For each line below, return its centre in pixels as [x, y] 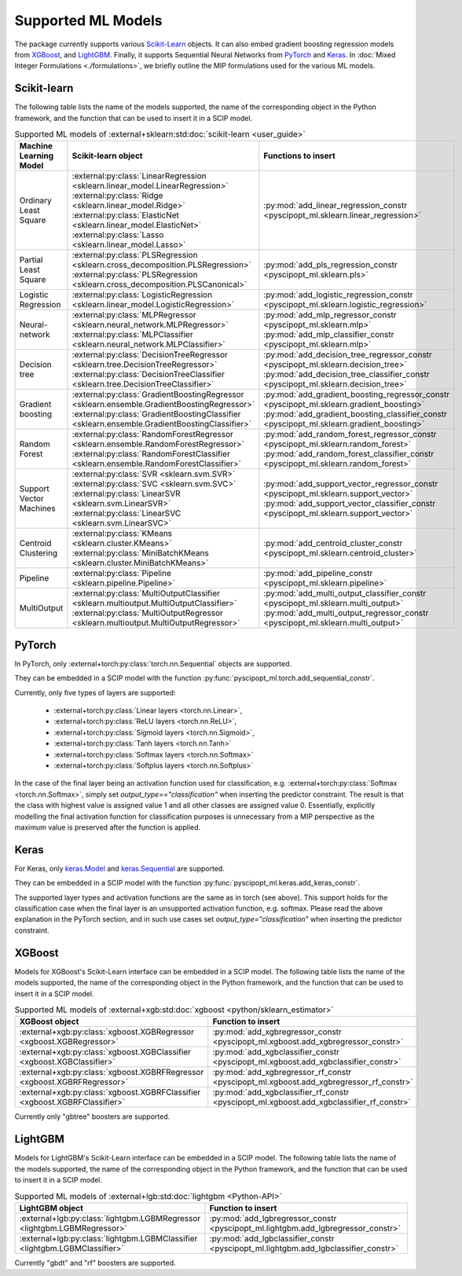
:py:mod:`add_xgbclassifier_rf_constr [281, 1092]
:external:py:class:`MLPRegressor [134, 315]
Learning [37, 156]
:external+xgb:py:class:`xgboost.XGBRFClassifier [110, 1092]
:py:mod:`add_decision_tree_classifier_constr [346, 375]
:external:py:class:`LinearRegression [139, 176]
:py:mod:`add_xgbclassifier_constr [276, 1052]
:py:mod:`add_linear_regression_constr [335, 206]
